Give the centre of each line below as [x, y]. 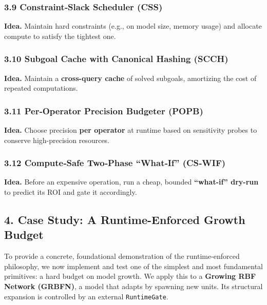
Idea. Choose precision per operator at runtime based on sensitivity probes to [131, 130]
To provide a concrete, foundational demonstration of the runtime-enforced [122, 256]
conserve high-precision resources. [57, 140]
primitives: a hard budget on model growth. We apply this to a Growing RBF [130, 276]
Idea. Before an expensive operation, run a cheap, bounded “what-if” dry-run [131, 182]
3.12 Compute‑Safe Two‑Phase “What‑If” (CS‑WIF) [115, 163]
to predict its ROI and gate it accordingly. [71, 192]
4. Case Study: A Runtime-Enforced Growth [125, 220]
